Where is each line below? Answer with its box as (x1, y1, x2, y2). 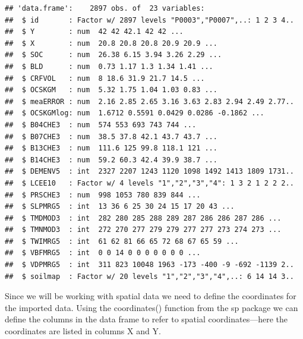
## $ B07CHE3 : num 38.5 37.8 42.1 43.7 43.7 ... (5, 132, 217, 141)
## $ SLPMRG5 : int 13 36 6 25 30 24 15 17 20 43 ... (5, 202, 235, 211)
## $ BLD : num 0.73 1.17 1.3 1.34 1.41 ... (5, 62, 213, 71)
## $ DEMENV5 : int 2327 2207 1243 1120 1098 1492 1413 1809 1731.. (5, 167, 294, 176)
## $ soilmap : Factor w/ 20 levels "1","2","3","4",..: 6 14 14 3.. (5, 272, 294, 281)
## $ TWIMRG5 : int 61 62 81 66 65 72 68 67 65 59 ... (5, 237, 239, 246)
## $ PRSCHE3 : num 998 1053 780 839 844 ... (5, 190, 201, 199)
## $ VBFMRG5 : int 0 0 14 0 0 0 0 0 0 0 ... (5, 249, 201, 258)
